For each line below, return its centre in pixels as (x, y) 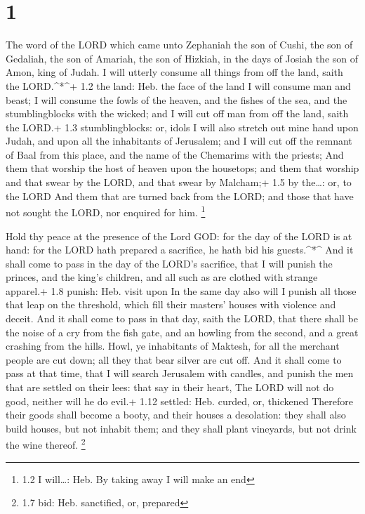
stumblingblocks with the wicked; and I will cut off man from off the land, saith (177, 113)
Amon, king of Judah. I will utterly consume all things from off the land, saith (174, 72)
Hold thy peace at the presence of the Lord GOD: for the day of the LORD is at (179, 236)
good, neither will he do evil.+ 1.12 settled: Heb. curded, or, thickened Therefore (179, 401)
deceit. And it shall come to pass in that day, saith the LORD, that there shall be (182, 318)
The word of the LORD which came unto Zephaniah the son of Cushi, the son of (179, 45)
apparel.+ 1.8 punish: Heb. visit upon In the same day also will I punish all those (181, 290)
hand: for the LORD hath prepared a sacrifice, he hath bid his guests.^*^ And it (180, 250)
